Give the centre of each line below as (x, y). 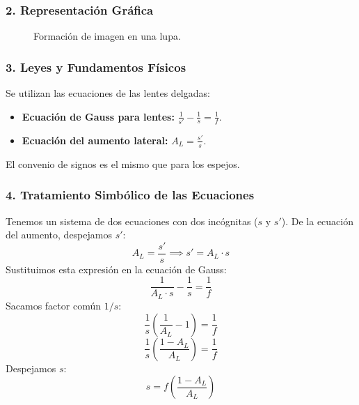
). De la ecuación (318, 221)
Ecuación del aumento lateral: (95, 140)
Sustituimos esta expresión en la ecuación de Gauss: (116, 269)
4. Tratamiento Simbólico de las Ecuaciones (130, 195)
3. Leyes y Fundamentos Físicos (96, 67)
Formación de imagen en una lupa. (107, 36)
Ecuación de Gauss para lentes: (98, 116)
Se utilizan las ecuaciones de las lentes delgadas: (108, 93)
